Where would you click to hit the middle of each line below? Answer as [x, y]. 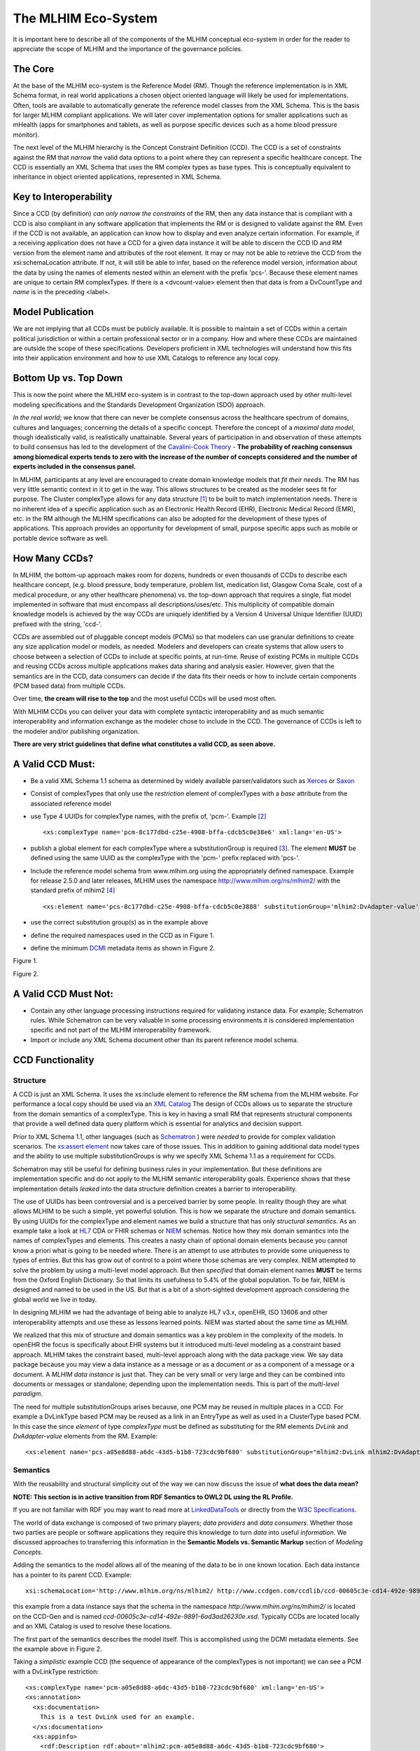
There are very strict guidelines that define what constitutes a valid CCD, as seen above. [144, 744]
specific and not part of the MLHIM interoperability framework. [121, 1030]
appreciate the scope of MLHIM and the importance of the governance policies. [128, 48]
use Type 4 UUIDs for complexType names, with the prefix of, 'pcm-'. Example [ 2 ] [148, 817]
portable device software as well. [61, 538]
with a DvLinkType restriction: [56, 1671]
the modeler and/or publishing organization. [76, 731]
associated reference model [71, 803]
